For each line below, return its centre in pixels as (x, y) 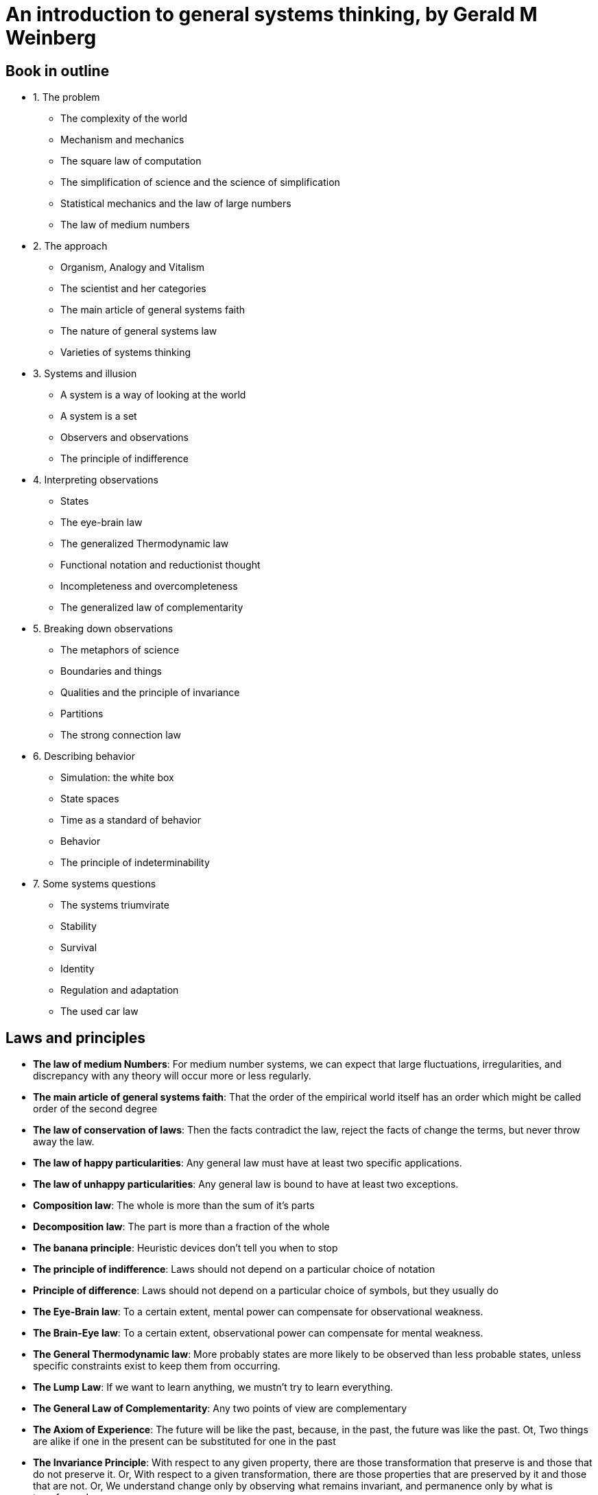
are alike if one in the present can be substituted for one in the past (184, 1442)
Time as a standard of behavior (131, 820)
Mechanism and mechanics (122, 140)
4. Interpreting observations (96, 480)
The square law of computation (131, 161)
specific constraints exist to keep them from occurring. (157, 1366)
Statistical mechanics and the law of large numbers (176, 204)
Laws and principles (76, 1038)
